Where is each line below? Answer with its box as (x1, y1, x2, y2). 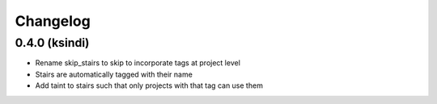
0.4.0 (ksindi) (15, 35, 90, 50)
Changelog (15, 12, 91, 30)
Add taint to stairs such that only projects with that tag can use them (35, 81, 263, 90)
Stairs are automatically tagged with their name (35, 69, 193, 79)
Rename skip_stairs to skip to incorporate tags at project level (35, 58, 240, 68)
